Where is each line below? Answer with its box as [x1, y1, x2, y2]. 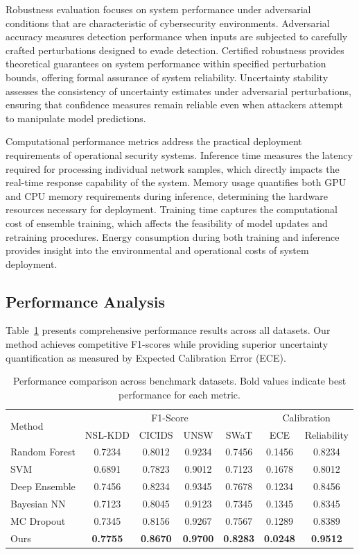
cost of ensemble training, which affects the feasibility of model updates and [6, 215, 328, 230]
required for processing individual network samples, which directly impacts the [6, 161, 340, 176]
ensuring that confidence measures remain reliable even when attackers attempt [6, 97, 343, 112]
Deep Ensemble [10, 479, 76, 494]
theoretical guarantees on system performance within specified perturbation [6, 56, 326, 71]
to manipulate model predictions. [6, 110, 146, 125]
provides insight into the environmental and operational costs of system [6, 243, 309, 258]
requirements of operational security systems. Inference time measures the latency [6, 147, 353, 162]
